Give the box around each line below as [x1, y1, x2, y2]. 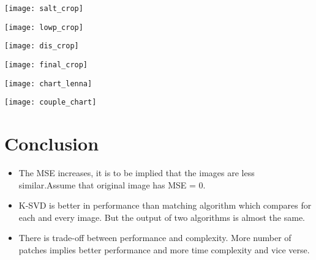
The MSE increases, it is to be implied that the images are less [18, 166, 255, 179]
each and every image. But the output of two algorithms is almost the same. [18, 210, 305, 223]
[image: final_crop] [4, 60, 88, 69]
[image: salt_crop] [4, 4, 83, 13]
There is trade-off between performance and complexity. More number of [18, 231, 292, 244]
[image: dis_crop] [4, 42, 79, 51]
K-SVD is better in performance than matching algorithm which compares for [18, 199, 312, 212]
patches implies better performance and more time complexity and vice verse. [18, 243, 310, 256]
